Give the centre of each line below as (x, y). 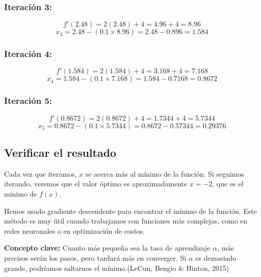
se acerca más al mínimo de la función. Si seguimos (165, 173)
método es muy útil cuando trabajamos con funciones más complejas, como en (126, 221)
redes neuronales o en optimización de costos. (75, 230)
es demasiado (216, 258)
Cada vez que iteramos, (40, 173)
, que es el (228, 184)
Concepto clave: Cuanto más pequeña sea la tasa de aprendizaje (107, 248)
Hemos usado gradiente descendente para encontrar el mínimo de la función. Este (131, 211)
